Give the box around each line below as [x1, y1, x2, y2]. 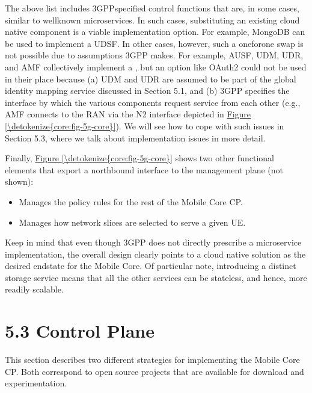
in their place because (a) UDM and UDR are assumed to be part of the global [5, 72, 296, 85]
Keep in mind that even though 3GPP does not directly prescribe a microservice [5, 236, 302, 249]
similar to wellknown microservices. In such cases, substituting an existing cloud [5, 13, 300, 26]
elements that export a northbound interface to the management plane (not [5, 163, 283, 176]
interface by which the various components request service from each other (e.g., [5, 96, 301, 108]
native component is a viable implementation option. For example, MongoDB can [5, 25, 305, 38]
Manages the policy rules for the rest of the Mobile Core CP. [19, 195, 243, 208]
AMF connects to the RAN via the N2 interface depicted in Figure [5, 108, 251, 120]
